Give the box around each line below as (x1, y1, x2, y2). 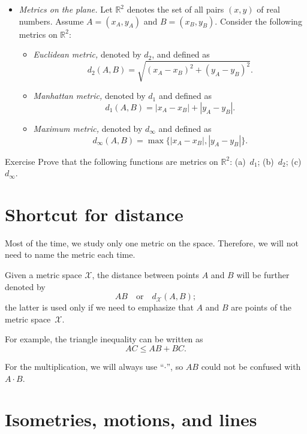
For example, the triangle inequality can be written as (5, 333, 203, 345)
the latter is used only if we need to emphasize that (5, 301, 194, 314)
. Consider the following (215, 14, 302, 27)
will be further (236, 269, 290, 281)
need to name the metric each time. (5, 248, 136, 261)
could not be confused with (201, 360, 301, 372)
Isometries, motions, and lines (5, 407, 257, 432)
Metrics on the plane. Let (19, 3, 113, 15)
